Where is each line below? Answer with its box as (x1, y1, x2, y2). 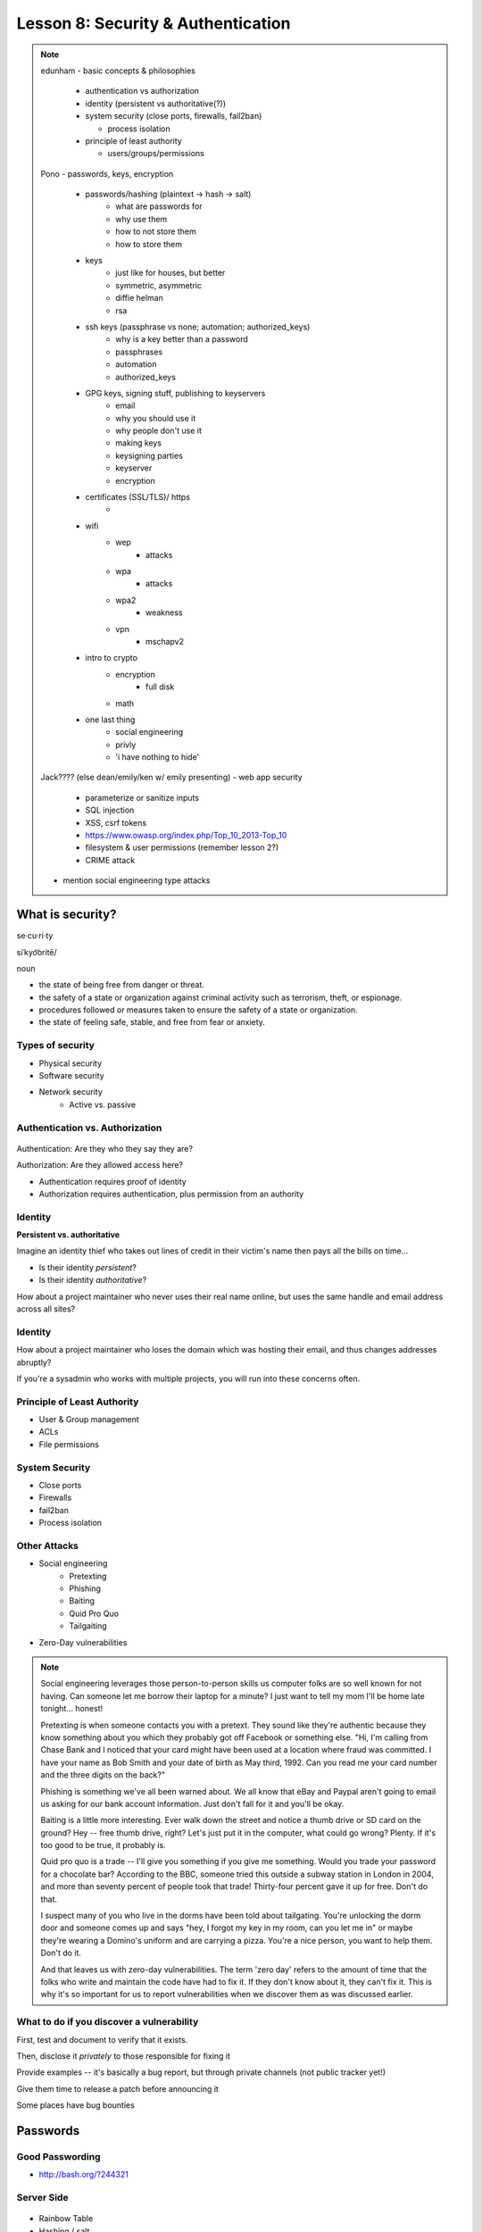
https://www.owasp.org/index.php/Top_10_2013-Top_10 (85, 830, 287, 841)
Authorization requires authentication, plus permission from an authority (38, 1188, 304, 1199)
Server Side (16, 2192, 69, 2204)
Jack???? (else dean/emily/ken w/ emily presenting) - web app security (40, 772, 303, 783)
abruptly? (16, 1357, 52, 1368)
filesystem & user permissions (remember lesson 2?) (85, 842, 279, 853)
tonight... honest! (40, 1703, 104, 1714)
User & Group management (38, 1414, 140, 1425)
